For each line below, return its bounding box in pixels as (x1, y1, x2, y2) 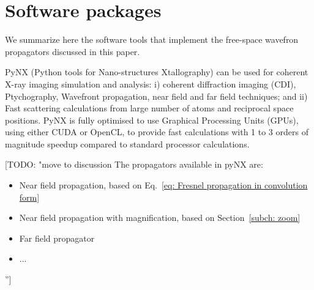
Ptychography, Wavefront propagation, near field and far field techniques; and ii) (5, 89, 308, 102)
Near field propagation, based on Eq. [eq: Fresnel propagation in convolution (19, 179, 308, 191)
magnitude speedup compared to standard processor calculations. (5, 137, 250, 150)
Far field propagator (19, 231, 95, 244)
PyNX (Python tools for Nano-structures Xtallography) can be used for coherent (5, 65, 308, 78)
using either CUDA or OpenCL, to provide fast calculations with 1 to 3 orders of (5, 125, 308, 138)
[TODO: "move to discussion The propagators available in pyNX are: (5, 158, 263, 171)
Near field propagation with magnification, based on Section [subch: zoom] (19, 211, 301, 224)
